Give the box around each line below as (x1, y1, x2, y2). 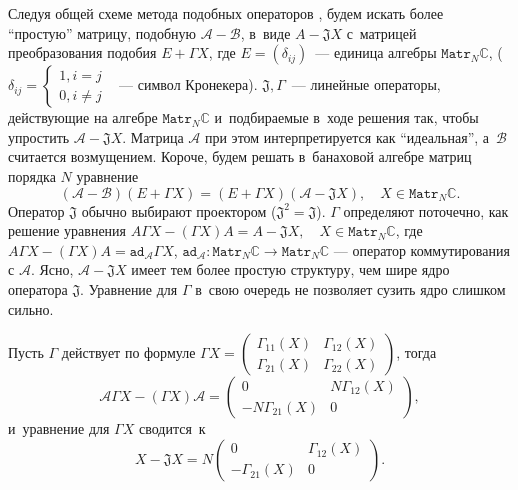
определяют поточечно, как (343, 200, 509, 221)
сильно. (8, 298, 54, 319)
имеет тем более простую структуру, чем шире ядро (131, 259, 450, 280)
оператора (8, 278, 68, 299)
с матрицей (346, 22, 417, 43)
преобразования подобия (8, 42, 157, 63)
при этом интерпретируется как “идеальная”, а (204, 126, 490, 147)
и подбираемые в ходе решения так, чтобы (214, 107, 479, 128)
